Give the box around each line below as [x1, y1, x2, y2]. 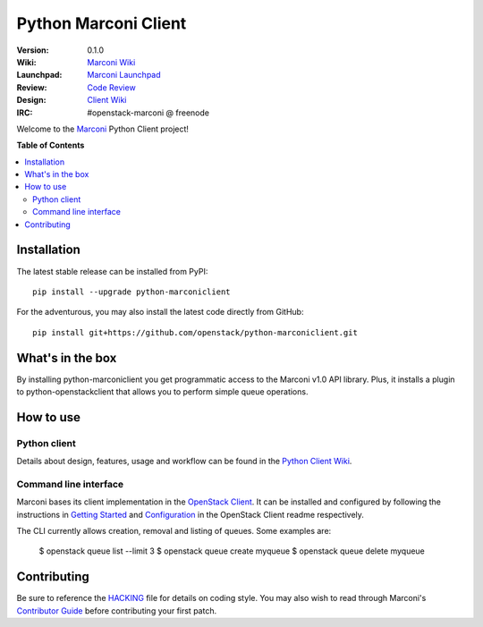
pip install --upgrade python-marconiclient [32, 286, 232, 297]
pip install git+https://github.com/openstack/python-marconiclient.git [32, 327, 358, 337]
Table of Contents [16, 140, 85, 151]
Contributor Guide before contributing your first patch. [16, 605, 217, 616]
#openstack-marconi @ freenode [87, 107, 210, 118]
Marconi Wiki [87, 56, 136, 67]
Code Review [87, 81, 136, 93]
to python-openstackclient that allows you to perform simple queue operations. [16, 386, 309, 397]
